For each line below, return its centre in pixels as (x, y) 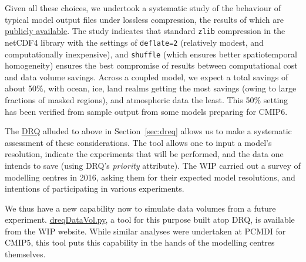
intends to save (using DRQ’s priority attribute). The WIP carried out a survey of (153, 165)
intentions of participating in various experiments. (95, 188)
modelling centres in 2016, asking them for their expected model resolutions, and (150, 177)
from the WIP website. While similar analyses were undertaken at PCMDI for (145, 231)
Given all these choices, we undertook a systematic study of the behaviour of (143, 8)
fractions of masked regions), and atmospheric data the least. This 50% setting (147, 99)
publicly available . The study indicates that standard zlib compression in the (145, 31)
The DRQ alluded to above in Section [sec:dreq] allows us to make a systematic (148, 131)
